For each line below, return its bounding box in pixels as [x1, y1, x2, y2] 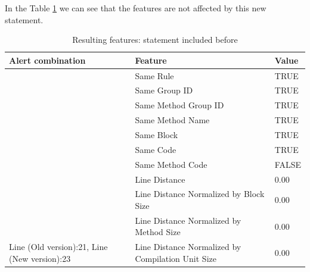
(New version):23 [9, 252, 71, 264]
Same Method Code [135, 158, 207, 170]
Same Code [135, 143, 176, 155]
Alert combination [9, 54, 86, 66]
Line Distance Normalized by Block [135, 187, 265, 200]
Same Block [135, 129, 178, 140]
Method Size [135, 226, 181, 238]
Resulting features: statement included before [72, 33, 238, 46]
